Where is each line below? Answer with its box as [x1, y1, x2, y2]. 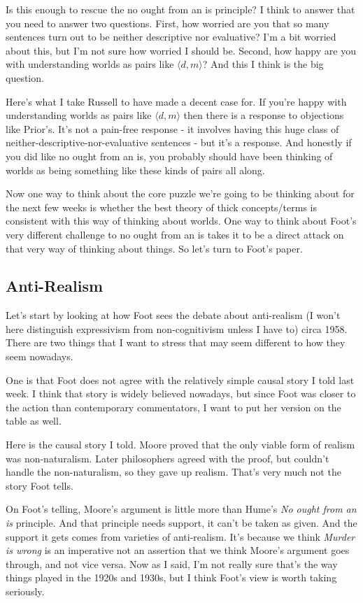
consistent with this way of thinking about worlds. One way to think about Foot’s [6, 213, 357, 228]
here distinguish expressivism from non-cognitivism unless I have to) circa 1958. [6, 321, 348, 336]
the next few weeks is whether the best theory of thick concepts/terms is [6, 199, 318, 214]
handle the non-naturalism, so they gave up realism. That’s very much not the [6, 464, 341, 479]
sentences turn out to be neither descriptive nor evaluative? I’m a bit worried [6, 29, 336, 44]
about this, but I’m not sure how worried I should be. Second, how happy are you [6, 43, 356, 57]
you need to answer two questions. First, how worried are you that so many [6, 15, 329, 30]
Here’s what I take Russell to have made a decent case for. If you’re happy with [6, 94, 347, 108]
